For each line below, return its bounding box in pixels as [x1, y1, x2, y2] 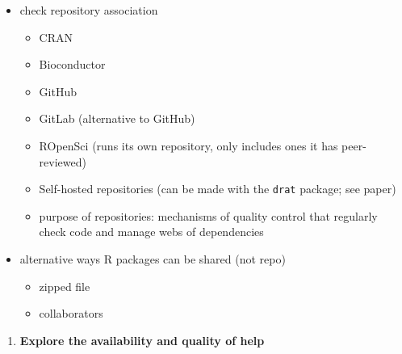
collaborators [39, 305, 103, 322]
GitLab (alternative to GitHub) [39, 110, 195, 127]
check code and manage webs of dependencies [39, 223, 264, 240]
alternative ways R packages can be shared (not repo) [19, 251, 286, 267]
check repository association [19, 2, 158, 18]
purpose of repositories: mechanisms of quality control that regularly [39, 207, 378, 224]
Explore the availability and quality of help [19, 331, 265, 348]
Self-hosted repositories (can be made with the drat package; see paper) [39, 180, 396, 197]
